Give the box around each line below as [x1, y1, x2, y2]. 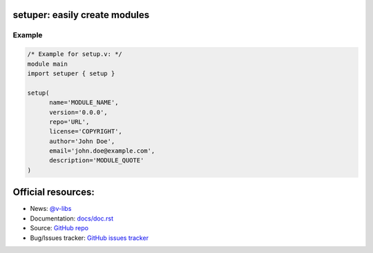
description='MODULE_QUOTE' [49, 156, 144, 165]
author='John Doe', [49, 137, 115, 145]
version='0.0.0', [49, 108, 108, 116]
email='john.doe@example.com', [49, 147, 155, 155]
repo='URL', [49, 118, 90, 126]
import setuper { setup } [27, 69, 115, 77]
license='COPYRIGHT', [49, 128, 122, 135]
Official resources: [12, 187, 95, 198]
